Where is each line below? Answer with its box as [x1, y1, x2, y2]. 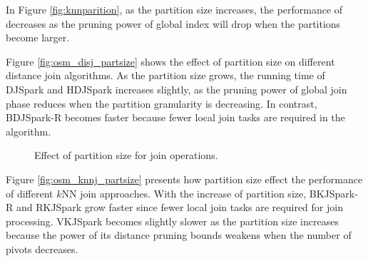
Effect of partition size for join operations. [34, 148, 218, 163]
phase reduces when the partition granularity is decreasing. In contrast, [6, 96, 317, 111]
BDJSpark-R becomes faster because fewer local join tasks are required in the [6, 110, 345, 125]
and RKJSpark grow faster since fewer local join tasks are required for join [16, 200, 343, 215]
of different [6, 185, 53, 200]
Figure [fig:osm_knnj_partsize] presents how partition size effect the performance [6, 171, 363, 186]
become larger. [6, 30, 70, 45]
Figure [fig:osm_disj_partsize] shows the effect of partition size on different [6, 53, 335, 68]
